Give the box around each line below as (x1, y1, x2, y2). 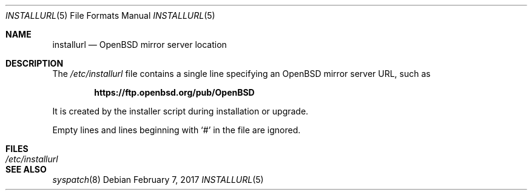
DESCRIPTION (5, 58, 64, 68)
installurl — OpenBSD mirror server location (52, 39, 227, 50)
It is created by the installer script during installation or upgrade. (52, 106, 309, 116)
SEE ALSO (5, 164, 47, 174)
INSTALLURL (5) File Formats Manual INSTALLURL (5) (5, 10, 215, 21)
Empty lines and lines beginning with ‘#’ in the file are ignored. (52, 125, 301, 135)
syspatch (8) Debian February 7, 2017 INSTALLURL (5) (52, 174, 264, 185)
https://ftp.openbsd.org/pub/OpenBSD (94, 87, 255, 97)
